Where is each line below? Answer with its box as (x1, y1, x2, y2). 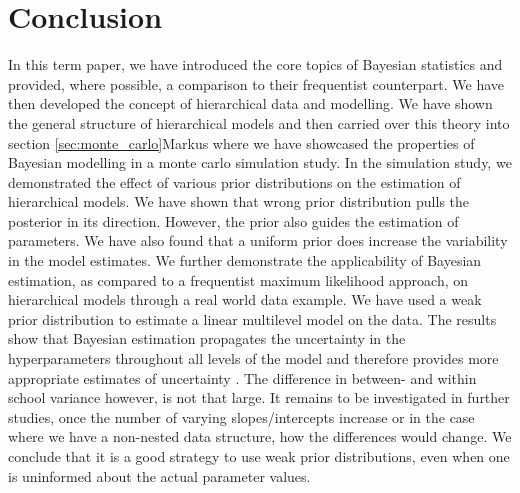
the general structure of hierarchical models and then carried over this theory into (8, 112, 510, 133)
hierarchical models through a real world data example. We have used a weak (8, 289, 482, 310)
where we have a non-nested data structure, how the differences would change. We (8, 426, 512, 447)
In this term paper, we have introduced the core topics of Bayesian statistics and (8, 54, 503, 75)
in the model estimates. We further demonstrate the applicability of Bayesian (8, 250, 482, 271)
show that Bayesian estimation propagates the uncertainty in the (8, 328, 406, 349)
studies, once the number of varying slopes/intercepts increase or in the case (8, 406, 475, 427)
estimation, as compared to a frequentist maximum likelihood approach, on (8, 269, 469, 290)
